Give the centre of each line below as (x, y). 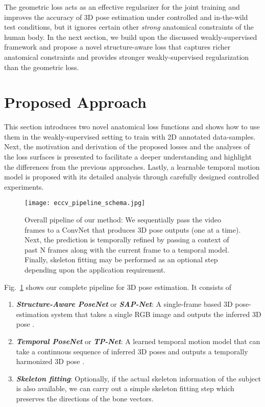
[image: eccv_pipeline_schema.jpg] (85, 203)
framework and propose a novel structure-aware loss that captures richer (117, 47)
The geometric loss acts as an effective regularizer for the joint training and (122, 7)
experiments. (24, 186)
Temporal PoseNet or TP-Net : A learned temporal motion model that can (138, 341)
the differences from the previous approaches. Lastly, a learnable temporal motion (132, 166)
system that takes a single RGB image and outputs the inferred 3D (156, 314)
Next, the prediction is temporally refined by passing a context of (127, 240)
